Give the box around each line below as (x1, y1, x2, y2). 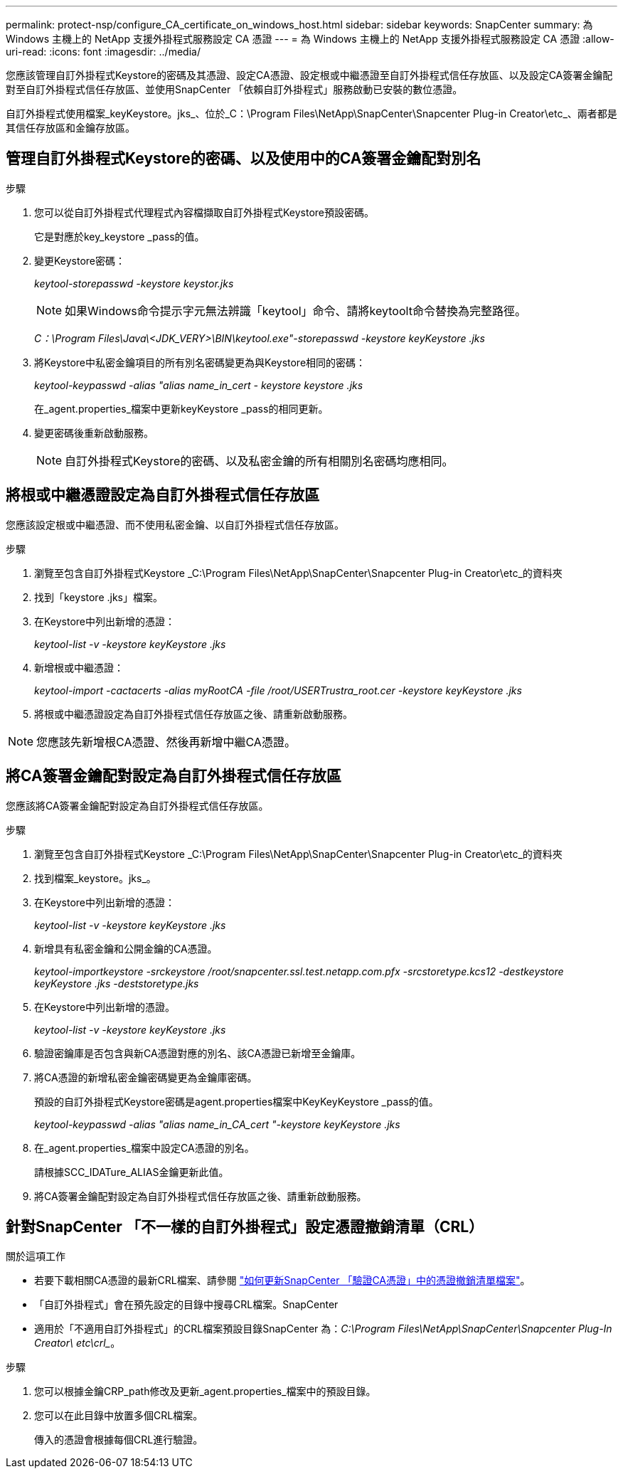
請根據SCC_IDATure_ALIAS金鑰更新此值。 (34, 1165, 229, 1178)
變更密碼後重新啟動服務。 (34, 426, 154, 439)
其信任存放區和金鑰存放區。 (6, 122, 135, 134)
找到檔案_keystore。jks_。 (34, 871, 156, 884)
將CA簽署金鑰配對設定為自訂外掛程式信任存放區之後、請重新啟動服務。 (34, 1189, 367, 1202)
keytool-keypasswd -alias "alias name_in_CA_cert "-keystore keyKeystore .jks (34, 1118, 400, 1130)
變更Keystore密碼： (34, 254, 126, 267)
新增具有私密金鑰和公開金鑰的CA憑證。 (34, 942, 218, 955)
